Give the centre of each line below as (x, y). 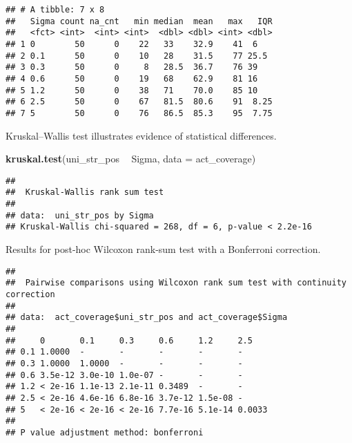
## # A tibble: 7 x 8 (55, 10)
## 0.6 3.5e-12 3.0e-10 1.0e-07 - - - (124, 375)
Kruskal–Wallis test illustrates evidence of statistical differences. (141, 135)
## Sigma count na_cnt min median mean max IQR (139, 21)
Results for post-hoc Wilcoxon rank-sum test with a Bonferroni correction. (163, 249)
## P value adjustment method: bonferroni (105, 432)
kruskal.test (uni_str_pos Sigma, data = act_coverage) (131, 159)
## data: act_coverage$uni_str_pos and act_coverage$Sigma (147, 318)
